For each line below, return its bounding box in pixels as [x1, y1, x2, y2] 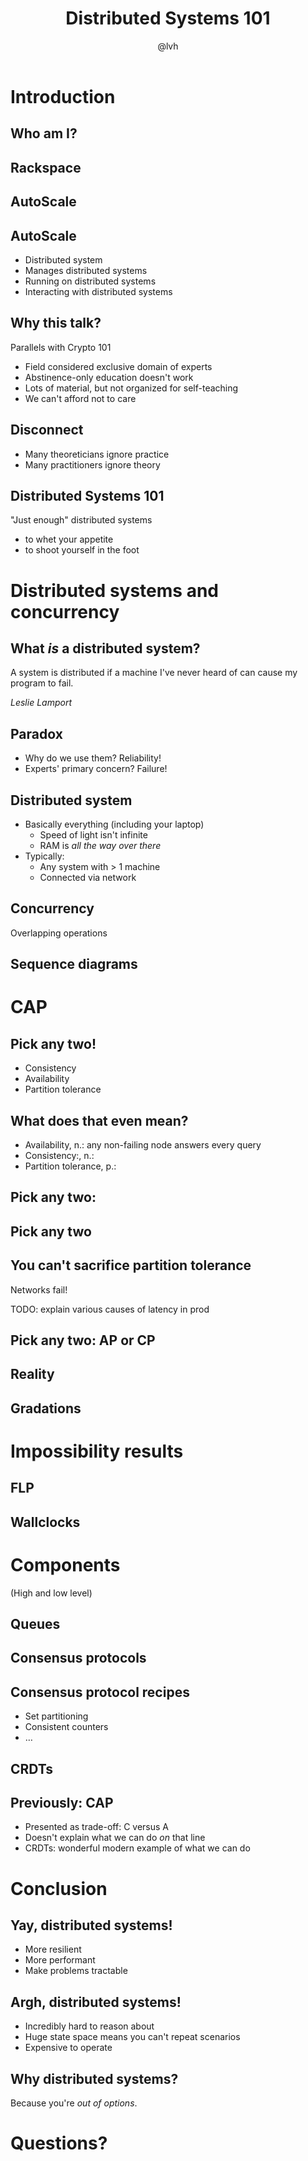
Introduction [10, 85, 116, 108]
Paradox [10, 725, 63, 742]
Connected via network [39, 871, 137, 883]
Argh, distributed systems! [10, 1993, 182, 2011]
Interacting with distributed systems [24, 285, 173, 297]
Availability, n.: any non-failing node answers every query [24, 1139, 262, 1151]
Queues [10, 1616, 61, 1633]
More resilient [24, 1943, 82, 1956]
